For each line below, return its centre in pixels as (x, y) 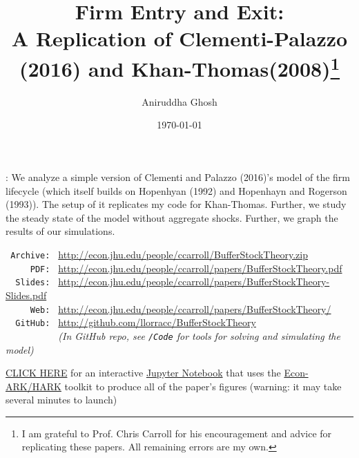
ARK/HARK (33, 386)
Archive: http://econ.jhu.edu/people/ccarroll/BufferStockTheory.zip (159, 254)
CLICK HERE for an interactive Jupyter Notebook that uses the (143, 373)
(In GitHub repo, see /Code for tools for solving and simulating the (199, 335)
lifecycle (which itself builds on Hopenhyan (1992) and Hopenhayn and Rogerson (176, 190)
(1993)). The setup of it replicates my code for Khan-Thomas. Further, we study (176, 204)
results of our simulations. (60, 231)
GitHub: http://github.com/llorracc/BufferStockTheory (136, 322)
